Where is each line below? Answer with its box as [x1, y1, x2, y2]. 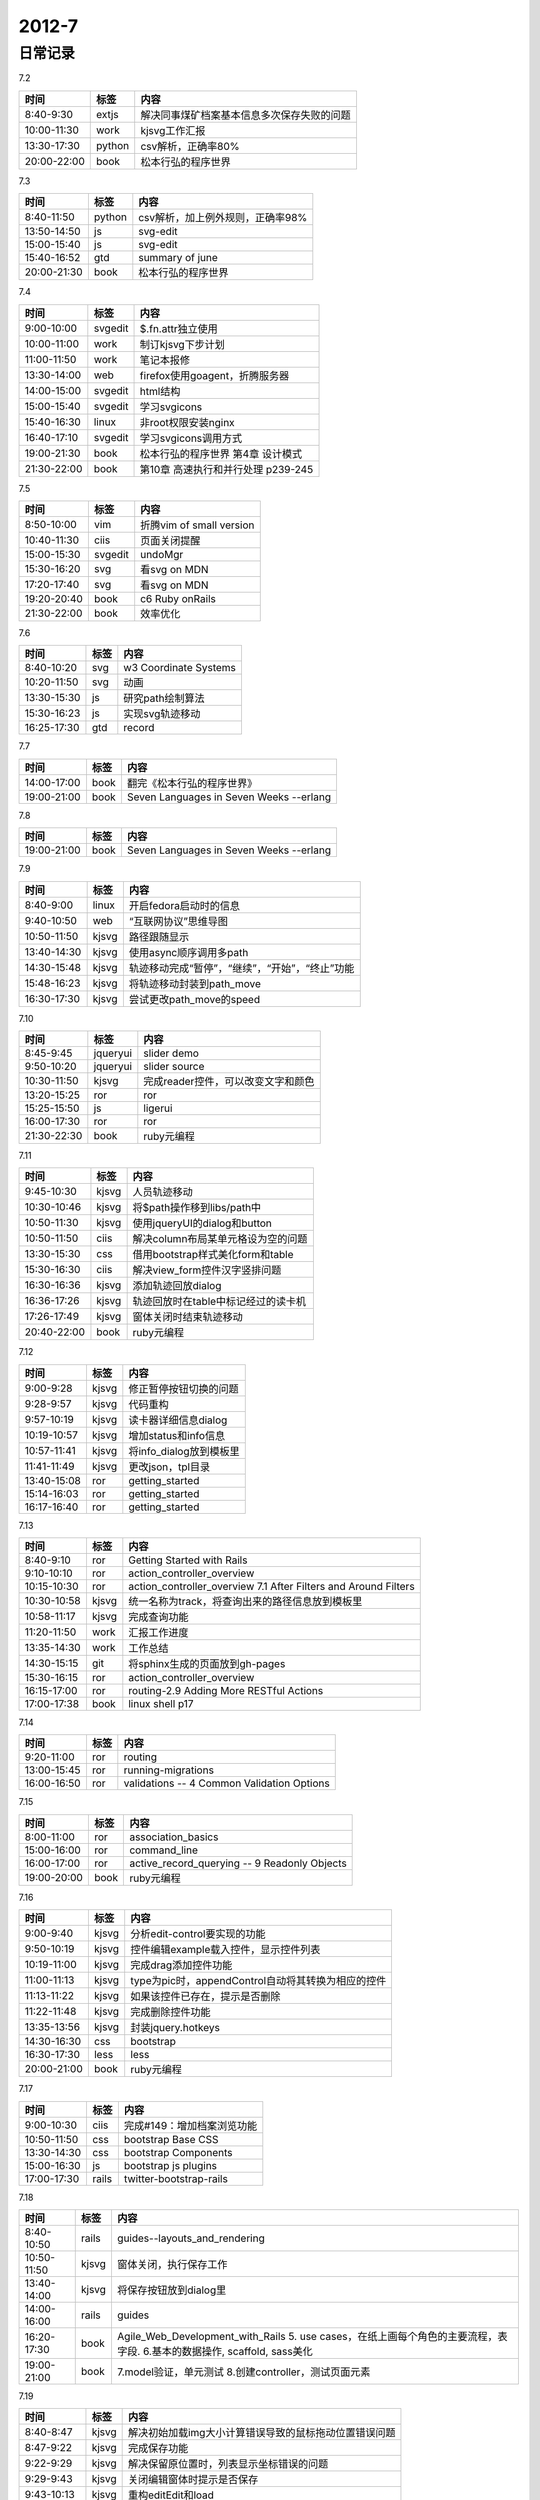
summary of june [138, 251, 219, 265]
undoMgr [140, 547, 184, 561]
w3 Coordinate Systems [123, 661, 237, 675]
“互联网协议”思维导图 [128, 914, 229, 928]
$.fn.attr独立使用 [139, 321, 219, 335]
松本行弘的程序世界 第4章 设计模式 [139, 446, 303, 460]
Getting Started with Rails [128, 1553, 248, 1567]
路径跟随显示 [128, 930, 190, 944]
